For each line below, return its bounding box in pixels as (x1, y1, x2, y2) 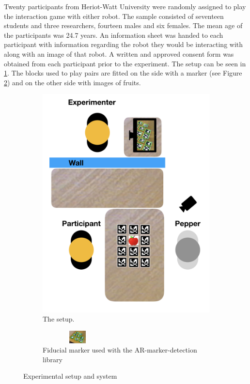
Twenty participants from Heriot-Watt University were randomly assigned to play (4, 1, 246, 11)
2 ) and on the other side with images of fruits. (4, 77, 141, 87)
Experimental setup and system (23, 370, 117, 381)
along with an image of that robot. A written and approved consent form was (4, 48, 234, 59)
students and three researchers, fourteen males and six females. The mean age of (4, 20, 243, 31)
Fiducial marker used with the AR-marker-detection (43, 345, 197, 355)
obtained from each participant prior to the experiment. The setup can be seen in (4, 58, 246, 68)
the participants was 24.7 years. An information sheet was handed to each (4, 30, 223, 40)
